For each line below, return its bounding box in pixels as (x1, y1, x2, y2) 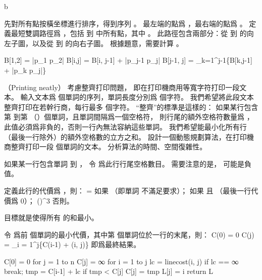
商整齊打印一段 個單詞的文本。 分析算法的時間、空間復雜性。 (4, 141, 207, 152)
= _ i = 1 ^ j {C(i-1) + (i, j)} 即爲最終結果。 (4, 239, 141, 250)
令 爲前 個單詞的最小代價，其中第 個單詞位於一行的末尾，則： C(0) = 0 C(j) (4, 229, 254, 239)
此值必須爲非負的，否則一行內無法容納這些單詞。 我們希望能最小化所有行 (4, 121, 247, 132)
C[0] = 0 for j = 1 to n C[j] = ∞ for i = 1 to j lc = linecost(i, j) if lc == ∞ (4, 256, 239, 266)
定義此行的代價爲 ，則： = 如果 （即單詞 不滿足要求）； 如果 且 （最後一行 (4, 185, 251, 195)
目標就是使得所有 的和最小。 (4, 212, 98, 223)
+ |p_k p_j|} (4, 64, 46, 75)
